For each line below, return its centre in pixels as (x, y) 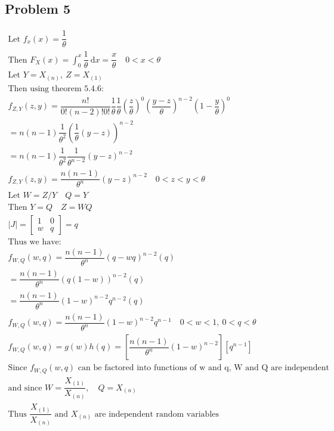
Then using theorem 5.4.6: (56, 89)
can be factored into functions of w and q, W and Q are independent (204, 368)
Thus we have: (35, 242)
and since (25, 388)
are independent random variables (157, 414)
